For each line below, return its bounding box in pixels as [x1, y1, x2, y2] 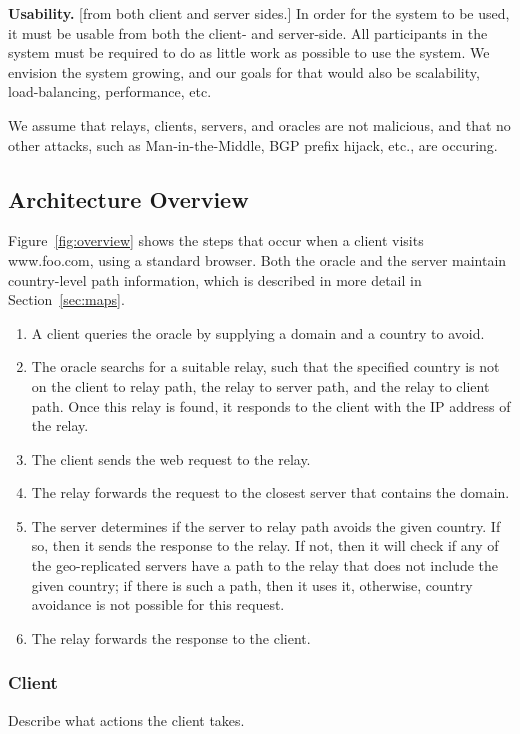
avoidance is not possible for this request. [31, 594, 285, 615]
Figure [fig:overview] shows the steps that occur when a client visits [8, 230, 424, 251]
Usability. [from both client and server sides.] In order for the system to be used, [8, 3, 510, 23]
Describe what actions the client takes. [8, 709, 245, 730]
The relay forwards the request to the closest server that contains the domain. [31, 482, 510, 503]
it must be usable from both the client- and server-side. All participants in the [8, 22, 488, 43]
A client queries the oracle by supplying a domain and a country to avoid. [31, 322, 485, 343]
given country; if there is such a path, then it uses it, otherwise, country [31, 574, 473, 595]
